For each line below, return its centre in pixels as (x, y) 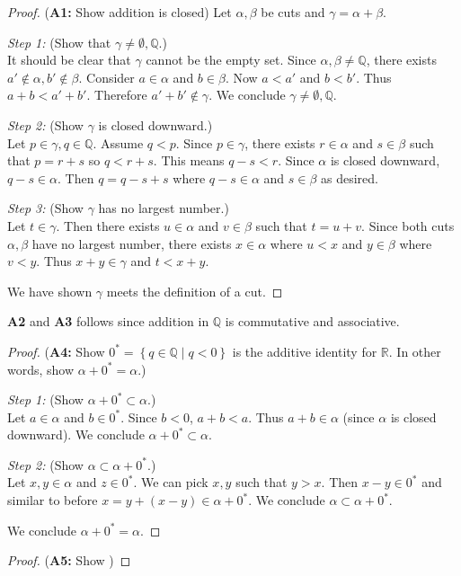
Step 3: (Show (45, 208)
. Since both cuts (408, 225)
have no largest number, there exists (132, 243)
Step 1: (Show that (59, 42)
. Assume (118, 142)
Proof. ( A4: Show (56, 351)
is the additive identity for (305, 351)
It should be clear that (69, 60)
